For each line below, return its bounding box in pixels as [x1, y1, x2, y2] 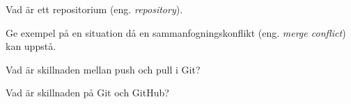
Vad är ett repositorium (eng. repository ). [6, 2, 183, 16]
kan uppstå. [6, 39, 56, 53]
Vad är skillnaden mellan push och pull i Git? [6, 62, 201, 76]
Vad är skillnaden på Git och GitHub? [6, 85, 169, 100]
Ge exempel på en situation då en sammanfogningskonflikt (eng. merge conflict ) [6, 25, 346, 40]
